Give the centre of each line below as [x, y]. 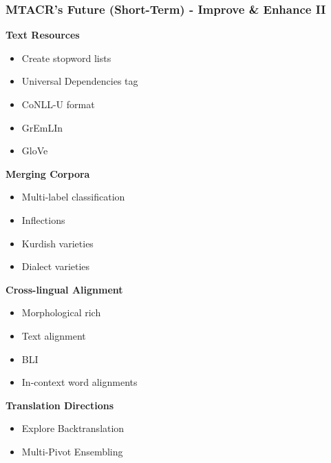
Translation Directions [60, 405]
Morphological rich [61, 312]
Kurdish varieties [57, 243]
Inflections [43, 219]
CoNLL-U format [58, 104]
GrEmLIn [42, 127]
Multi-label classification [73, 197]
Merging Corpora [48, 173]
